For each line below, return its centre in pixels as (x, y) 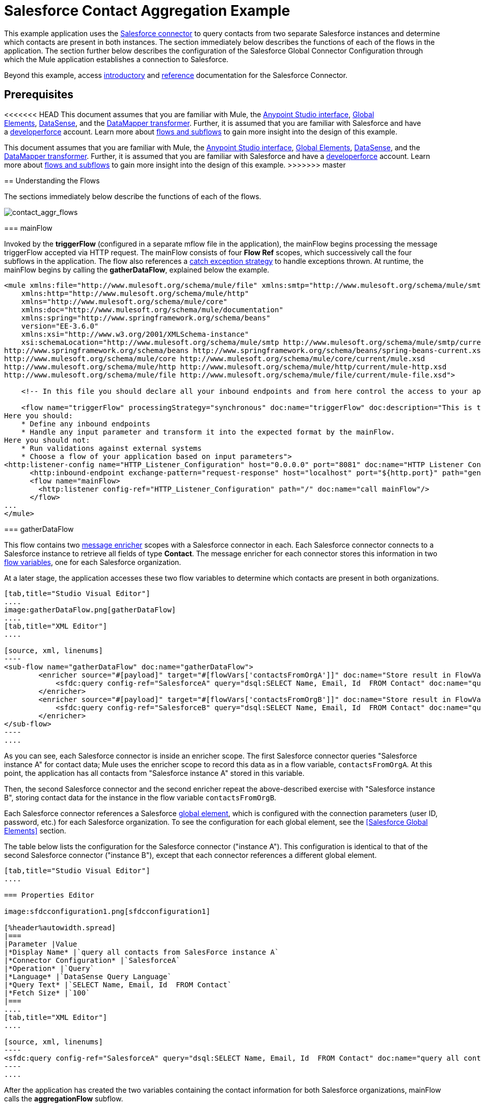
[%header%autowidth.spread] (60, 927)
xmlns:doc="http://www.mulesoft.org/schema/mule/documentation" (152, 309)
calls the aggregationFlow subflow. (64, 1098)
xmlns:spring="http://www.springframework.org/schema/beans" (146, 318)
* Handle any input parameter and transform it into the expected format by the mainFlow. (208, 432)
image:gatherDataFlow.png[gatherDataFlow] (90, 610)
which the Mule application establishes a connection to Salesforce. (116, 59)
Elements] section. (35, 830)
